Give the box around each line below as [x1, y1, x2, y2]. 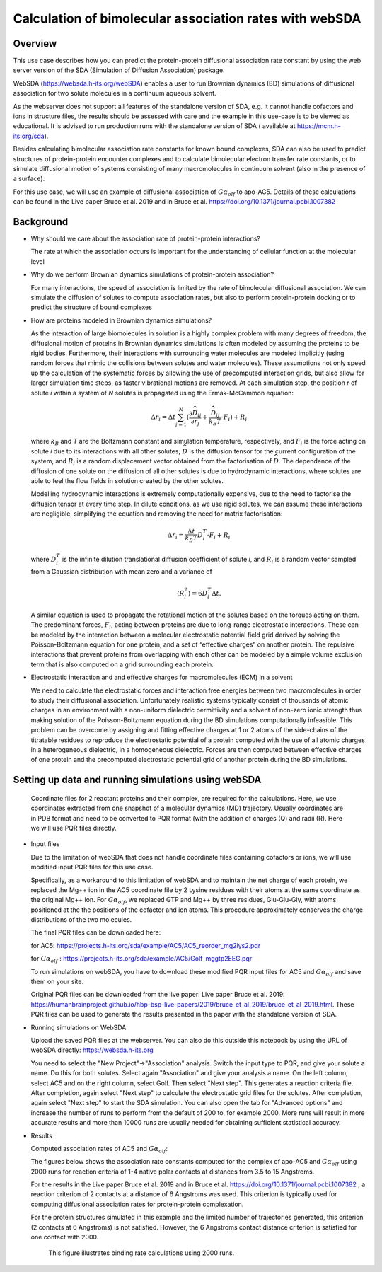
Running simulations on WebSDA [30, 1023, 127, 1031]
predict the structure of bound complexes [30, 303, 152, 311]
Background [13, 216, 69, 228]
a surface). [13, 174, 45, 183]
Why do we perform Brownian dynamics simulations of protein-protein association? [30, 270, 274, 279]
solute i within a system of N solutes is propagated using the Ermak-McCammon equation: [30, 388, 294, 397]
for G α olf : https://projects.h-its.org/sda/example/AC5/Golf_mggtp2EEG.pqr [30, 954, 253, 965]
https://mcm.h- [296, 122, 341, 130]
